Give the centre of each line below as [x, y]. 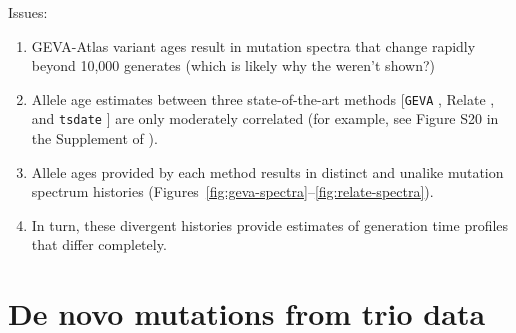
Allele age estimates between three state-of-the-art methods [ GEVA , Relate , [263, 98]
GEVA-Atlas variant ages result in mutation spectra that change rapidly [253, 45]
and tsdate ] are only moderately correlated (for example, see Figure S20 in [265, 118]
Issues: [28, 12]
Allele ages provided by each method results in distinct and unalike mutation [267, 171]
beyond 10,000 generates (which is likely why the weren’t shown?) [233, 65]
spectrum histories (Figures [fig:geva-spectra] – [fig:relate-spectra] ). [232, 191]
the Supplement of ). [94, 138]
